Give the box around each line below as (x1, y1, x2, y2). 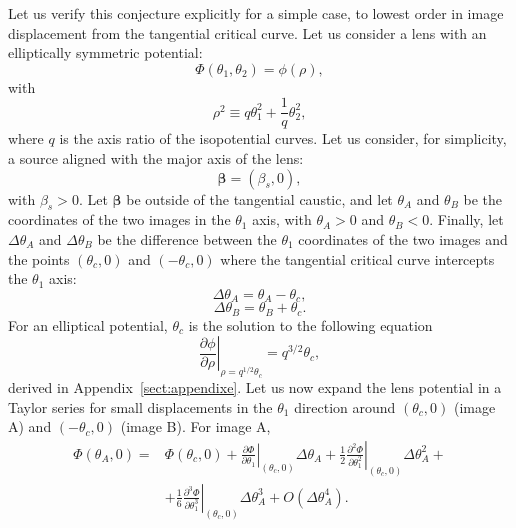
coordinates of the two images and (298, 229, 508, 250)
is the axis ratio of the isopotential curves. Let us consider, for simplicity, (59, 128, 507, 149)
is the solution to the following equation (188, 314, 433, 335)
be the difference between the (97, 229, 277, 250)
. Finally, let (429, 209, 504, 230)
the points (8, 248, 70, 269)
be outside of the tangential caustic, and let (126, 188, 393, 209)
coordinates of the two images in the (8, 209, 231, 230)
